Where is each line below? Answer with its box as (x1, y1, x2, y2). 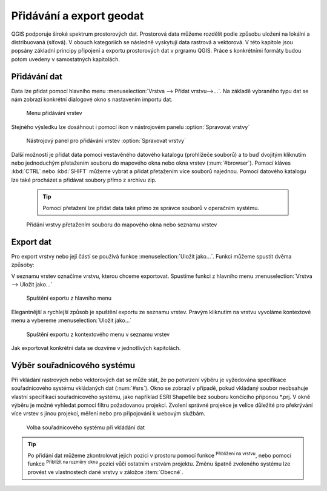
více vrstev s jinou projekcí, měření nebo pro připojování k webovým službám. (11, 410, 206, 417)
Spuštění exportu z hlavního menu (26, 294, 112, 302)
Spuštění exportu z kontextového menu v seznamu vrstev (26, 331, 170, 338)
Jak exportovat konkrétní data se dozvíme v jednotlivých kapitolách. (11, 344, 181, 351)
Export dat (11, 237, 51, 247)
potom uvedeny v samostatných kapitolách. (11, 55, 121, 63)
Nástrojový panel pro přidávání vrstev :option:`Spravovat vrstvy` (26, 137, 186, 145)
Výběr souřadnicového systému (11, 360, 136, 371)
